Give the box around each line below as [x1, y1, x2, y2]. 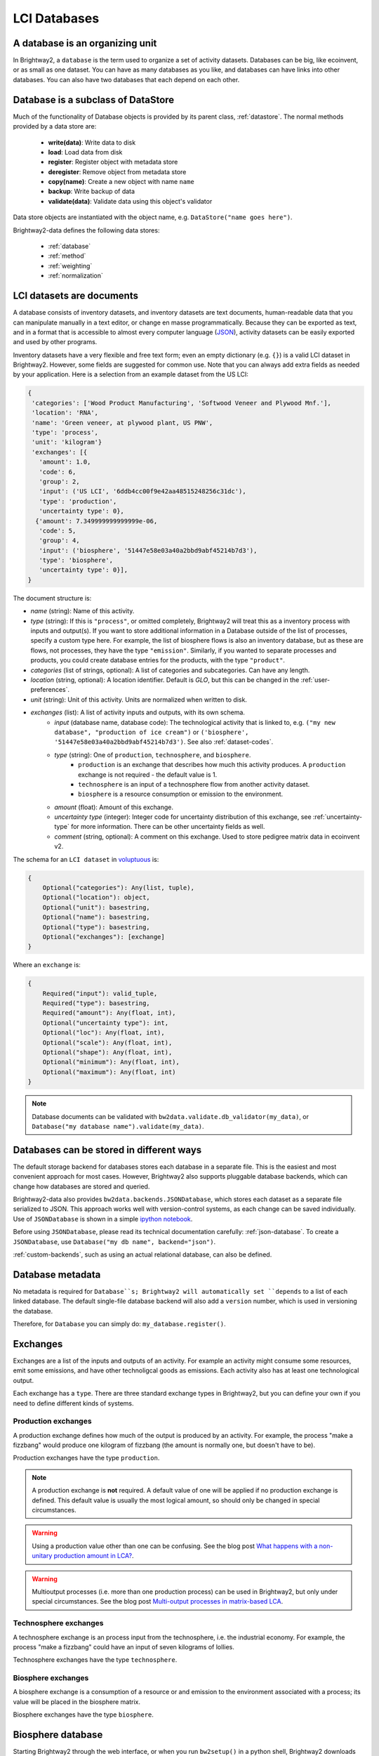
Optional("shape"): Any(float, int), [42, 1049, 173, 1056]
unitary [32, 1552, 53, 1560]
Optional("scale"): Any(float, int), [42, 1038, 173, 1047]
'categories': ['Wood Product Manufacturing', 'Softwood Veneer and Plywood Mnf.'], [32, 399, 331, 407]
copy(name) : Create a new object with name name [48, 178, 194, 186]
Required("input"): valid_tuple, [42, 989, 158, 997]
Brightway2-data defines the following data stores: [13, 225, 160, 235]
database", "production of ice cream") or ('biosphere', [54, 728, 249, 736]
